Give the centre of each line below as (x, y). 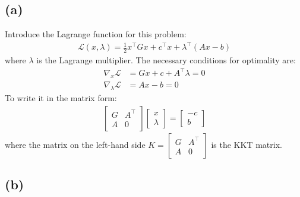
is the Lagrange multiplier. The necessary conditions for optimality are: (166, 60)
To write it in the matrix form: (61, 97)
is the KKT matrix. (247, 144)
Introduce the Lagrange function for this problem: (96, 34)
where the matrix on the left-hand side (75, 144)
